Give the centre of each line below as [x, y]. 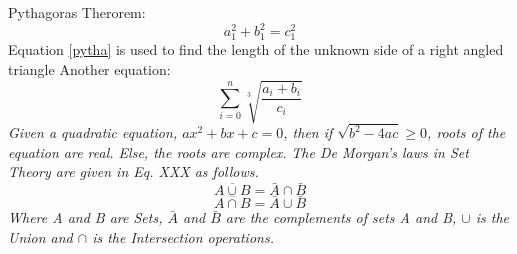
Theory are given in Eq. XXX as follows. [133, 171]
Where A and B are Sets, [85, 217]
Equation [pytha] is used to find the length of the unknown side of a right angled [256, 49]
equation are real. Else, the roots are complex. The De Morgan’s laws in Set [238, 151]
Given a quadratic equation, [93, 132]
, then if [308, 132]
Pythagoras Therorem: [77, 12]
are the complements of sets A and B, [341, 217]
